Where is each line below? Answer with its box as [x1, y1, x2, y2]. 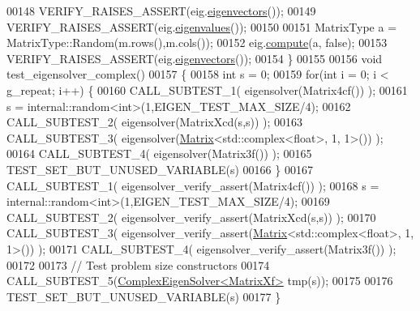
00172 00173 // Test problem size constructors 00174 [6, 256, 270, 273]
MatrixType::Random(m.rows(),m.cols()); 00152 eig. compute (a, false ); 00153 [6, 34, 388, 51]
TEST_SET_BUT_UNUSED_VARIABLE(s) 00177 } [6, 288, 281, 305]
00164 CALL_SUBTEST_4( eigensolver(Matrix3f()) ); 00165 [6, 145, 312, 162]
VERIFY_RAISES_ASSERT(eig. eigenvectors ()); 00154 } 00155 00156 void [6, 49, 383, 66]
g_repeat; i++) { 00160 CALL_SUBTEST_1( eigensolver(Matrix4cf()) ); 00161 [6, 81, 408, 98]
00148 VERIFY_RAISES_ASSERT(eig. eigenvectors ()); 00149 [6, 2, 316, 19]
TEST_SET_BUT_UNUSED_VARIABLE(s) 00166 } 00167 [6, 160, 313, 177]
